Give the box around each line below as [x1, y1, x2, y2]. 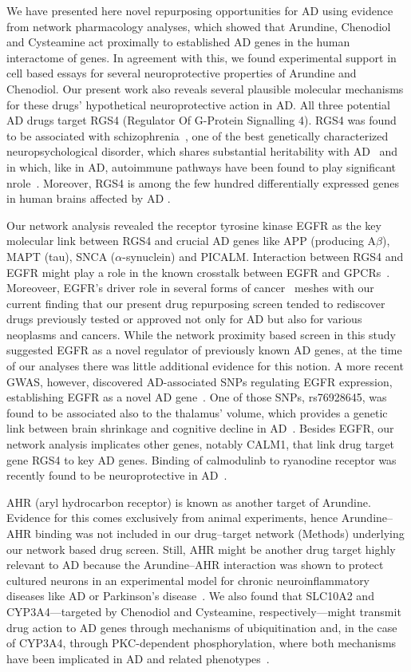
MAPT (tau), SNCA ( [6, 247, 116, 264]
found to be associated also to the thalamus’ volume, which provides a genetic [6, 404, 388, 421]
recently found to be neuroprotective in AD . [6, 467, 227, 484]
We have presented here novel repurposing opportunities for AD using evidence [6, 2, 393, 18]
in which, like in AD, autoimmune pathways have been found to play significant [6, 158, 397, 175]
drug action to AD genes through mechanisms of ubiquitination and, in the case [6, 619, 397, 635]
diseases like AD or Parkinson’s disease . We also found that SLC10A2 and [6, 587, 374, 604]
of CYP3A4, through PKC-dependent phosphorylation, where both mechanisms [6, 634, 397, 651]
